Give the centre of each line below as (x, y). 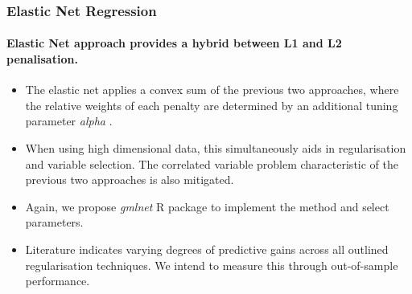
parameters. (54, 222)
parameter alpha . (69, 121)
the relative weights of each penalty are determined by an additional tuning (212, 105)
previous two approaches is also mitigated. (130, 180)
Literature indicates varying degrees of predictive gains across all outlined (207, 249)
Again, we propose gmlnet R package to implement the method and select (207, 206)
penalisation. (42, 59)
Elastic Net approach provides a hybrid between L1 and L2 (174, 43)
